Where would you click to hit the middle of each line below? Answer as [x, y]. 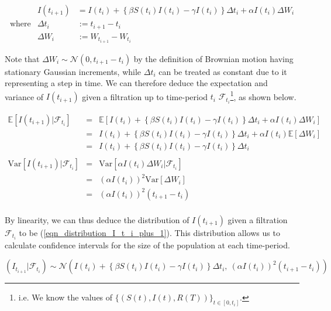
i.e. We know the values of [65, 297]
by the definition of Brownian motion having [213, 58]
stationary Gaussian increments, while [73, 71]
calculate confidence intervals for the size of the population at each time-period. [147, 245]
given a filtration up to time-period [145, 96]
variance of [24, 96]
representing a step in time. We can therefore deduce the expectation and [136, 83]
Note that [22, 58]
